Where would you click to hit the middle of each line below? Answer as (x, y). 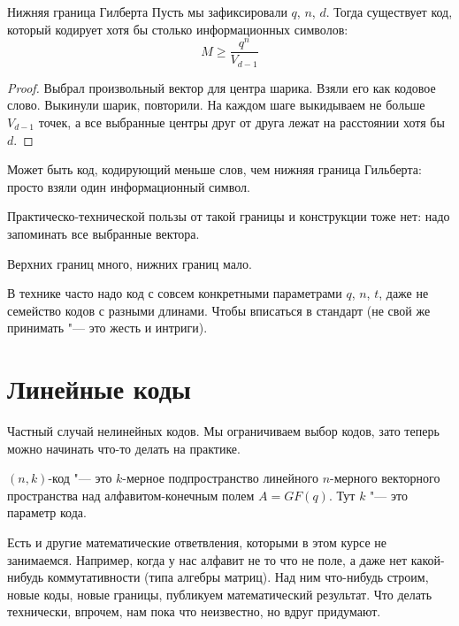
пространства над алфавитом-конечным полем (131, 495)
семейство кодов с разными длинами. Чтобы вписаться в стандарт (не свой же (219, 310)
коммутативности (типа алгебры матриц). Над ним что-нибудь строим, (238, 577)
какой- (428, 559)
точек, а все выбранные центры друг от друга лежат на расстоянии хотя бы (241, 122)
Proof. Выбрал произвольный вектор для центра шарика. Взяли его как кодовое (222, 87)
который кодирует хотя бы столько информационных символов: (178, 29)
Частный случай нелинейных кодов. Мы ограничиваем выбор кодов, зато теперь (223, 431)
